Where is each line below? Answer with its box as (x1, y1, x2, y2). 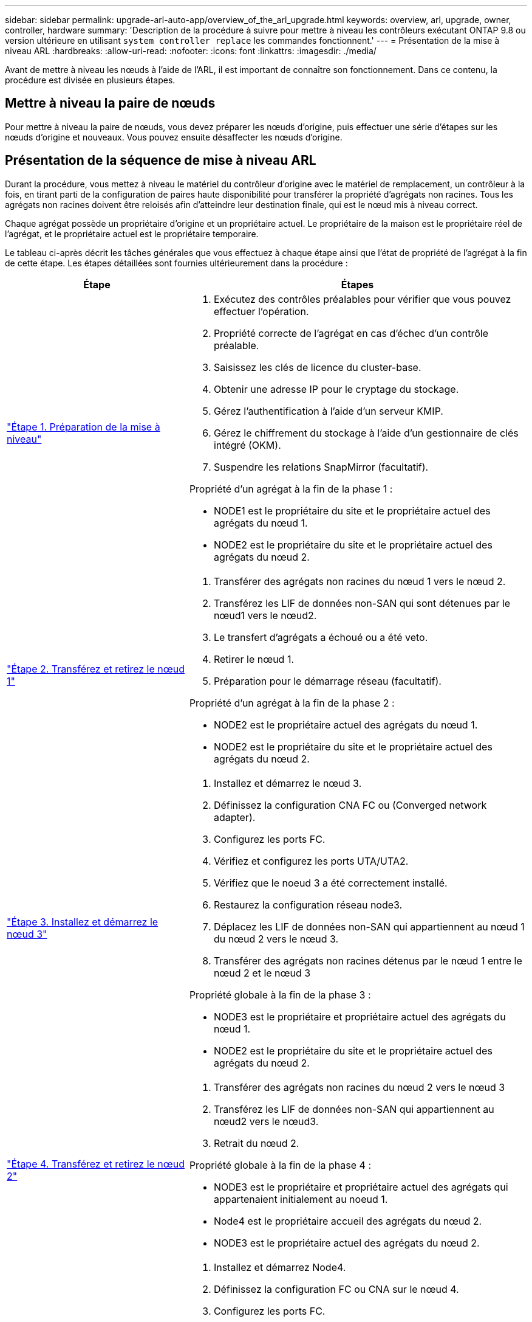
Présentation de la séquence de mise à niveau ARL (5, 153, 316, 168)
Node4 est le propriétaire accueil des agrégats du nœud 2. (213, 1214, 482, 1227)
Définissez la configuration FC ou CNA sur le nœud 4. (213, 1282, 459, 1295)
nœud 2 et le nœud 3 (213, 966, 311, 979)
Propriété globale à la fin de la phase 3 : (189, 988, 371, 1001)
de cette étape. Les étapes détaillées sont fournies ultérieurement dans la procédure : (5, 257, 348, 268)
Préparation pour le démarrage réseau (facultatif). (213, 674, 442, 687)
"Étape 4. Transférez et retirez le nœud (7, 1157, 185, 1170)
